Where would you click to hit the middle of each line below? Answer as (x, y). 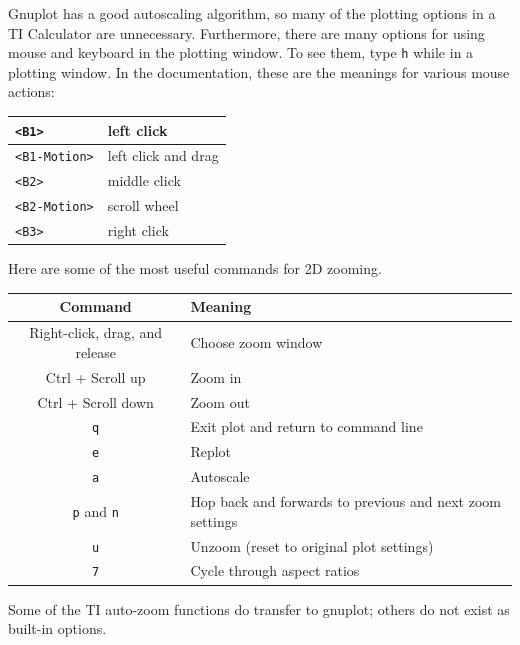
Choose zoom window (256, 342)
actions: (31, 91)
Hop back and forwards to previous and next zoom (345, 501)
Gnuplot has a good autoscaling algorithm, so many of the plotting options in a (252, 13)
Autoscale (220, 476)
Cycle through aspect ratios (275, 570)
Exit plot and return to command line (306, 426)
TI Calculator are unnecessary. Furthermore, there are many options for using (246, 32)
